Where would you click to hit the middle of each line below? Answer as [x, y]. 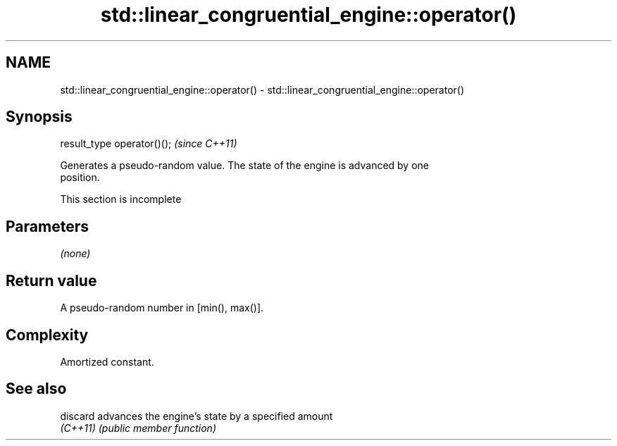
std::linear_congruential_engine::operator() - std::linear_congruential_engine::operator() [262, 89]
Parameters [47, 226]
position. [80, 178]
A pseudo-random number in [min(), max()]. [162, 308]
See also [36, 389]
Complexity [47, 335]
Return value [51, 280]
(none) [75, 254]
